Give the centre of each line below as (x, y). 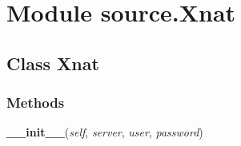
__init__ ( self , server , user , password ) (105, 132)
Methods (36, 103)
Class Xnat (53, 63)
